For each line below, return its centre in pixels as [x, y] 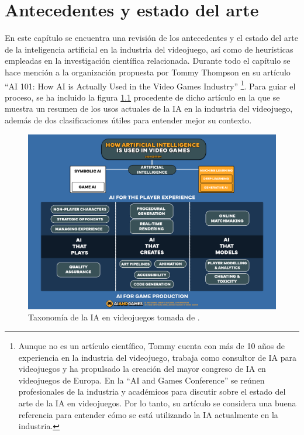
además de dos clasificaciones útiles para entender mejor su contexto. [128, 120]
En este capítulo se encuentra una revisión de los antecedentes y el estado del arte [151, 38]
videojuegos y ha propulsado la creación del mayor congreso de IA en [142, 369]
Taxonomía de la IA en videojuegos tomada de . [114, 317]
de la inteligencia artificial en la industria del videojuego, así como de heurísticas [149, 49]
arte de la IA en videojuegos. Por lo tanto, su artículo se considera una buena [157, 403]
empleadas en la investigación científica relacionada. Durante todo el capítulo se [148, 61]
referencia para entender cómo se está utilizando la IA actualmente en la [148, 414]
